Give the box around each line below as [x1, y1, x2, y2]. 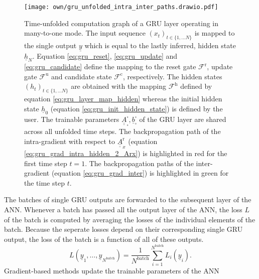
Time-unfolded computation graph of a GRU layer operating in [24, 18, 219, 28]
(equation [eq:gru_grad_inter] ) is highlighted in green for [51, 168, 229, 178]
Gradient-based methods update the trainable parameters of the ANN [4, 265, 219, 275]
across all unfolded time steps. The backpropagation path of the [24, 126, 221, 136]
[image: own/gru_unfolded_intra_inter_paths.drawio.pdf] [24, 4, 218, 11]
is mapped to [194, 28, 235, 38]
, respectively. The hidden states [122, 71, 222, 81]
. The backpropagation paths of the [85, 158, 194, 168]
